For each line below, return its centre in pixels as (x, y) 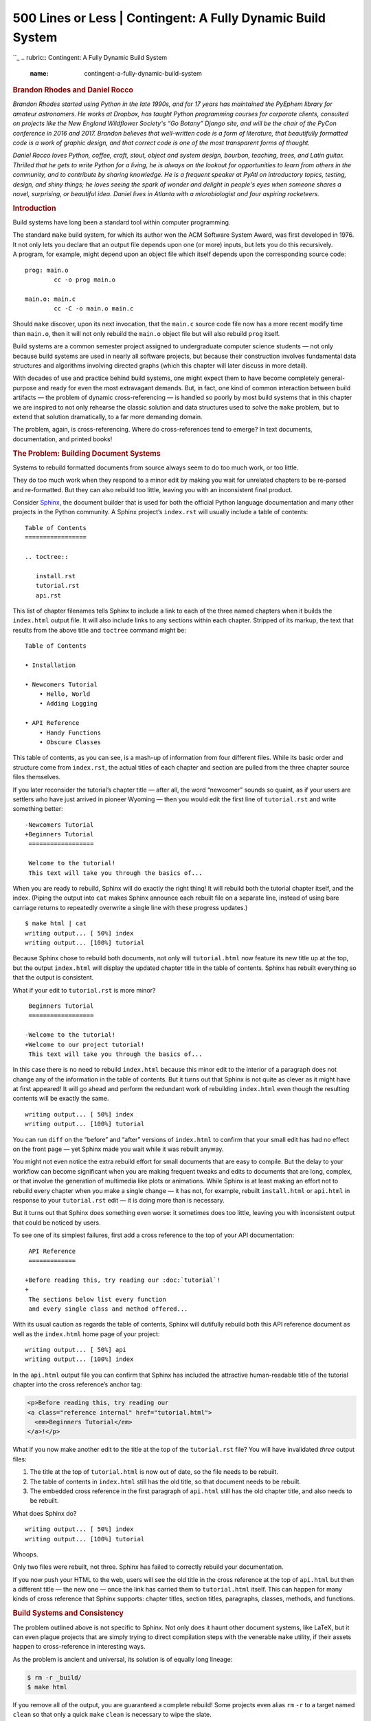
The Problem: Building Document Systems (87, 453)
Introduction (34, 208)
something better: (38, 809)
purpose (25, 388)
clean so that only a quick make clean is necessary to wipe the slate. (112, 1715)
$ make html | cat (56, 923)
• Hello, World (65, 694)
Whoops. (25, 1554)
